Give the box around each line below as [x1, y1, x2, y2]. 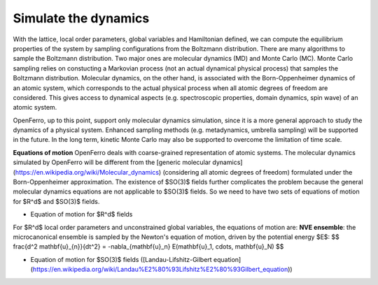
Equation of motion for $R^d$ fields [30, 210, 133, 219]
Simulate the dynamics [13, 10, 150, 26]
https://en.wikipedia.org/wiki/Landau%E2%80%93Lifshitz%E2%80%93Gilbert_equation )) [32, 265, 293, 274]
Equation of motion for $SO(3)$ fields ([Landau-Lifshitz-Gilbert [30, 255, 213, 263]
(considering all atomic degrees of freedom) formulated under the [162, 168, 353, 176]
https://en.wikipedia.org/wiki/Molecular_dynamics [15, 168, 160, 176]
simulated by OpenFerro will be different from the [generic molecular [13, 158, 211, 167]
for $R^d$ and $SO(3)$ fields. [13, 197, 100, 205]
